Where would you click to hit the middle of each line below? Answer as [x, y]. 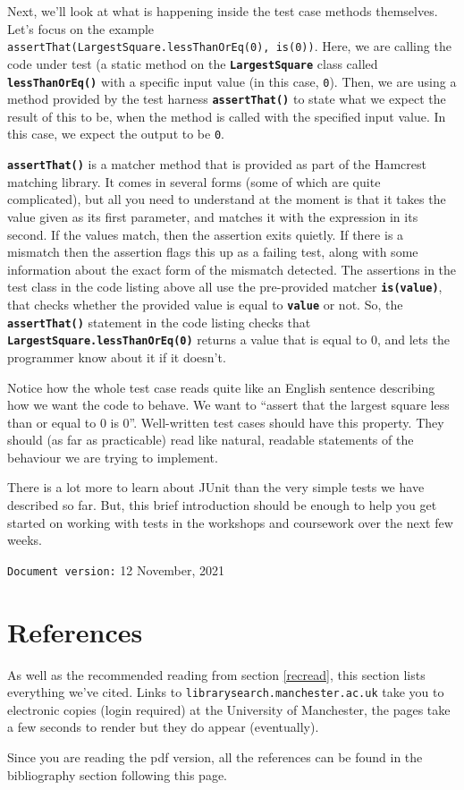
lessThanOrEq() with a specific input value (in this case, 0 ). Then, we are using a [232, 81]
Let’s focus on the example [81, 28]
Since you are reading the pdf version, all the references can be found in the [215, 757]
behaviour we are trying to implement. [113, 457]
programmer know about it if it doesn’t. [117, 357]
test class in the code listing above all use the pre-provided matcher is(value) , [225, 287]
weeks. [25, 540]
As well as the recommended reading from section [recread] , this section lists [216, 674]
